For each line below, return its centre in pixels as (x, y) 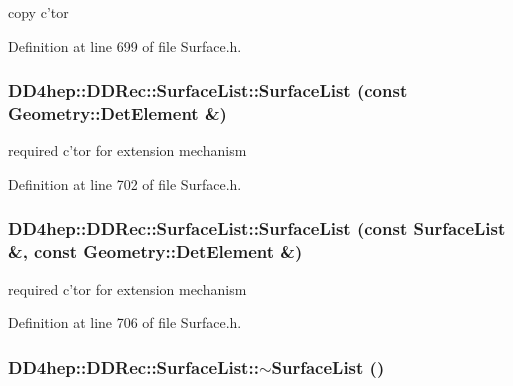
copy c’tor (38, 12)
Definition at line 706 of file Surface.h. (125, 322)
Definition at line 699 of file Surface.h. (125, 45)
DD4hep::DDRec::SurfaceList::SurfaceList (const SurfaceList (257, 228)
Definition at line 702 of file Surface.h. (125, 183)
